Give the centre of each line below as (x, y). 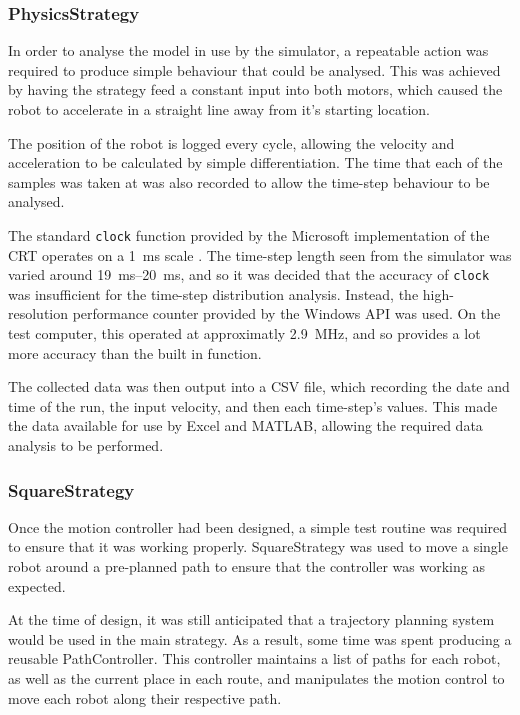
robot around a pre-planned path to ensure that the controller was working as (246, 566)
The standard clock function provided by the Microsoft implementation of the (249, 234)
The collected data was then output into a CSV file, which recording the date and (259, 386)
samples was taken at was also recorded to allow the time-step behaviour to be (249, 181)
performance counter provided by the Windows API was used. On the (286, 313)
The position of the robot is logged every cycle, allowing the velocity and (231, 142)
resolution (38, 313)
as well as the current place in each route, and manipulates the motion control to (256, 678)
